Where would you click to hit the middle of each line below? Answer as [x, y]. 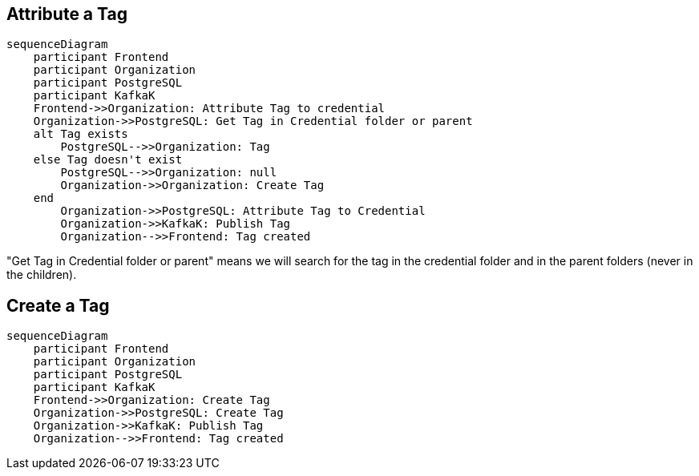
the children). [42, 275]
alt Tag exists [81, 134]
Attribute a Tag [67, 14]
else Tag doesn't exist [108, 160]
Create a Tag [58, 305]
